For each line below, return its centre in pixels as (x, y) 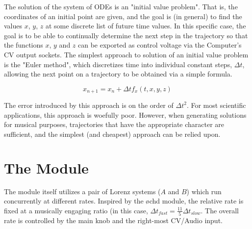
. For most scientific (216, 105)
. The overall (220, 210)
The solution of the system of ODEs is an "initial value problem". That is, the (121, 6)
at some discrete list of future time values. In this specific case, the (146, 26)
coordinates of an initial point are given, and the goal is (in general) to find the (123, 16)
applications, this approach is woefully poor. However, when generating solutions (125, 114)
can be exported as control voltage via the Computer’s (160, 45)
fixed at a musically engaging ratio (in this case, (76, 210)
